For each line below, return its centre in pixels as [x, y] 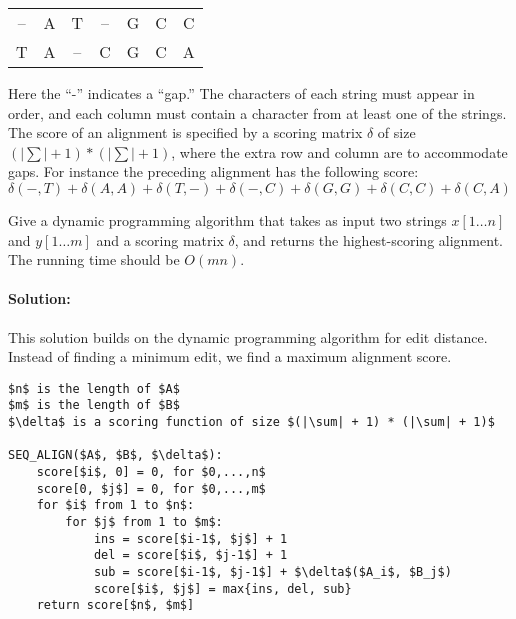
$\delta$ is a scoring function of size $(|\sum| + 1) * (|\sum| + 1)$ [251, 422]
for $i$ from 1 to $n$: [115, 505]
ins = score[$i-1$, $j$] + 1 [190, 538]
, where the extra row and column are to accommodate [339, 151]
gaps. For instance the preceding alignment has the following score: [213, 171]
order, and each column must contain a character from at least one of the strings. [257, 112]
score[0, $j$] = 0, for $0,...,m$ [151, 488]
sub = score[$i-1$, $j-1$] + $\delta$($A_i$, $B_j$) [272, 571]
